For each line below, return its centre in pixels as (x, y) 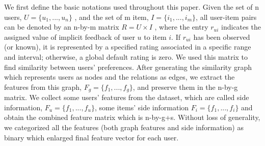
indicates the (241, 27)
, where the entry (181, 27)
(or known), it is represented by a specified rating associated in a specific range (128, 47)
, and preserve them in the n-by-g (185, 87)
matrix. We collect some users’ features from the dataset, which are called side (127, 97)
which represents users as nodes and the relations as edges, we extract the (120, 77)
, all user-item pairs (226, 17)
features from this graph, (43, 87)
